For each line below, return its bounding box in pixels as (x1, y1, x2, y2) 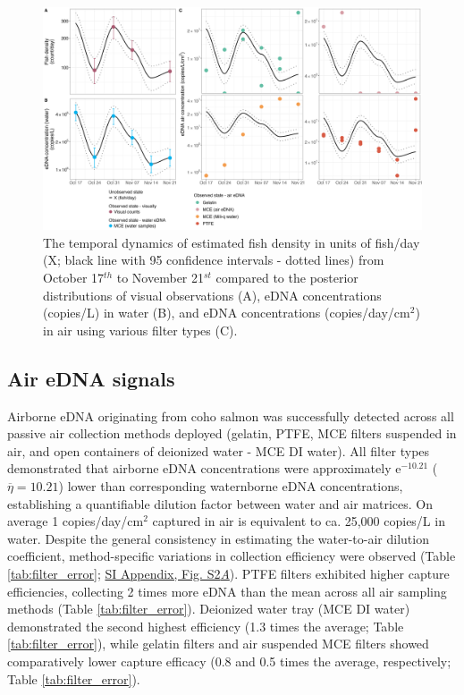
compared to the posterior (215, 268, 359, 287)
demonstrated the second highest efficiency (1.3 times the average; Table (7, 616, 404, 635)
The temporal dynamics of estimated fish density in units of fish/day (43, 233, 420, 251)
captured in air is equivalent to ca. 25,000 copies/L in (152, 512, 445, 530)
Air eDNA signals (7, 364, 175, 392)
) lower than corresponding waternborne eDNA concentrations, (58, 477, 403, 495)
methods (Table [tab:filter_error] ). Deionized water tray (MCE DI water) (7, 599, 410, 618)
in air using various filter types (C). (43, 320, 238, 339)
